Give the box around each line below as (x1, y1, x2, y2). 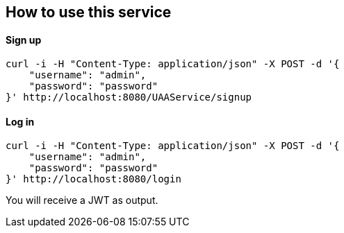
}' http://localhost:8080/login (6, 173, 181, 185)
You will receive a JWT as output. (6, 194, 158, 207)
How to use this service (6, 3, 172, 21)
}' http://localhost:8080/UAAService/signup (6, 92, 252, 103)
